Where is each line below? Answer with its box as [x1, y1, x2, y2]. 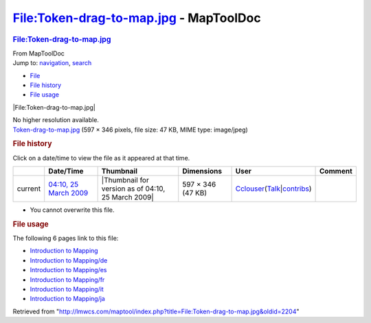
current [16, 184, 41, 193]
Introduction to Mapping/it [30, 285, 104, 293]
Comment [319, 166, 353, 176]
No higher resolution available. [12, 116, 100, 124]
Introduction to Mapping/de [30, 256, 108, 264]
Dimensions [182, 166, 223, 176]
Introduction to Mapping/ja [30, 295, 106, 303]
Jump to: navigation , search [12, 59, 92, 67]
